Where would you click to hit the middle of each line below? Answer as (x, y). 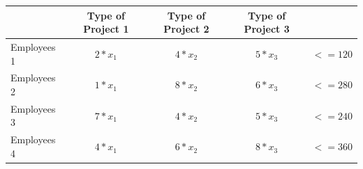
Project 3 (267, 29)
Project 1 (106, 29)
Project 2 (186, 29)
